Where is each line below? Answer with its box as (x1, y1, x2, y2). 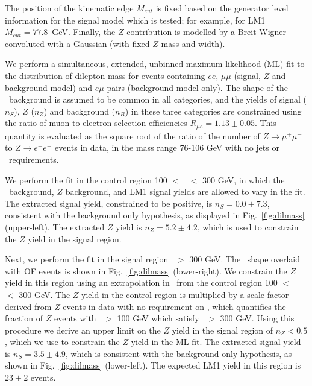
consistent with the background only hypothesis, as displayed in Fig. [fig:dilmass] (5, 209, 305, 221)
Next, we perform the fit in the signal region (5, 253, 169, 265)
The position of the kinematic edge (5, 2, 134, 14)
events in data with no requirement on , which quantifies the (63, 300, 286, 312)
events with (54, 312, 96, 324)
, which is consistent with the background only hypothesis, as (65, 347, 292, 359)
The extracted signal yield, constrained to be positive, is (5, 197, 213, 209)
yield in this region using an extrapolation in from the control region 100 (5, 276, 278, 289)
